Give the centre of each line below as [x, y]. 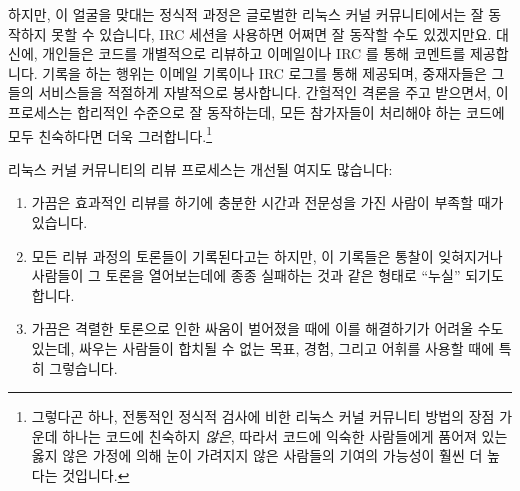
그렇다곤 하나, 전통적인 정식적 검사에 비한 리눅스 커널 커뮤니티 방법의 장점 [263, 416]
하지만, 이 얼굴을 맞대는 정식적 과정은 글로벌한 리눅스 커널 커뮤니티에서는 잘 [246, 14]
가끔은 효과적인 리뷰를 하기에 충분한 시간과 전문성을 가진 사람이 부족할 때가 [267, 202]
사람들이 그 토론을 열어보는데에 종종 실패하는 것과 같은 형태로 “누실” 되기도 [267, 275]
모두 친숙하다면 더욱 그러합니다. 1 [110, 134]
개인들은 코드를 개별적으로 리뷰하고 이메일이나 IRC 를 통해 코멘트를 [254, 53]
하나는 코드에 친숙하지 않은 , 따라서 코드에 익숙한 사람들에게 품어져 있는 [285, 435]
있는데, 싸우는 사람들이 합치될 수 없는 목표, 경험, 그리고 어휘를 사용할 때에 [263, 347]
